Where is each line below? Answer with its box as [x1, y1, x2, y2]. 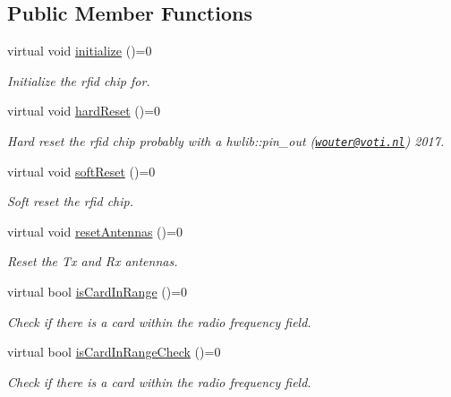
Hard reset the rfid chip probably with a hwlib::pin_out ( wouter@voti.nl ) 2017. [7, 131, 445, 150]
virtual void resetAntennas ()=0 [7, 221, 183, 240]
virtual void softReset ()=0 [7, 161, 156, 180]
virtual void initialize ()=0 [7, 41, 152, 60]
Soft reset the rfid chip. [7, 192, 133, 211]
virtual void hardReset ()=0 [7, 101, 161, 120]
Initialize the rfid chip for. [7, 71, 150, 90]
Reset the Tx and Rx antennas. [7, 252, 178, 271]
